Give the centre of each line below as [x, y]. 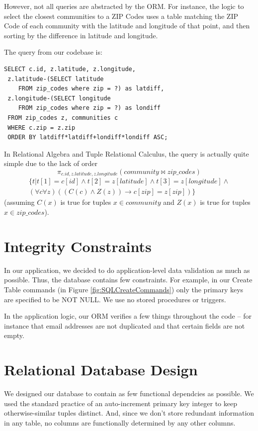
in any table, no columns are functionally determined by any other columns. [120, 422]
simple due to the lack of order [51, 163]
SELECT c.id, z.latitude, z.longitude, [70, 69]
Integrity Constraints [78, 246]
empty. [14, 335]
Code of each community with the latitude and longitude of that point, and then [127, 26]
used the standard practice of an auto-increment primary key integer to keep [121, 403]
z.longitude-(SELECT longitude [59, 98]
